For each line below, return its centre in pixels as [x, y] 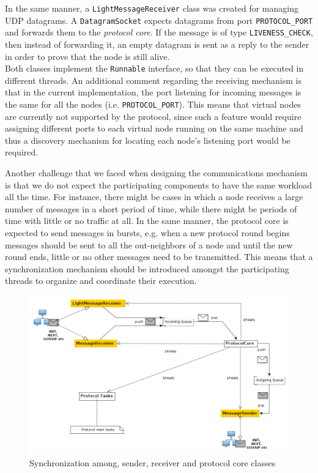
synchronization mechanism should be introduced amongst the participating [147, 268]
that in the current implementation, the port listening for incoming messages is [153, 92]
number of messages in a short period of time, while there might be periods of [151, 208]
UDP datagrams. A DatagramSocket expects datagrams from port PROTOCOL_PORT [159, 20]
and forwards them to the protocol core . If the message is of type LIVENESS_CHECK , [159, 32]
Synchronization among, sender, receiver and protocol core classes [153, 462]
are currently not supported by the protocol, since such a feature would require [153, 116]
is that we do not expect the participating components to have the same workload [158, 184]
